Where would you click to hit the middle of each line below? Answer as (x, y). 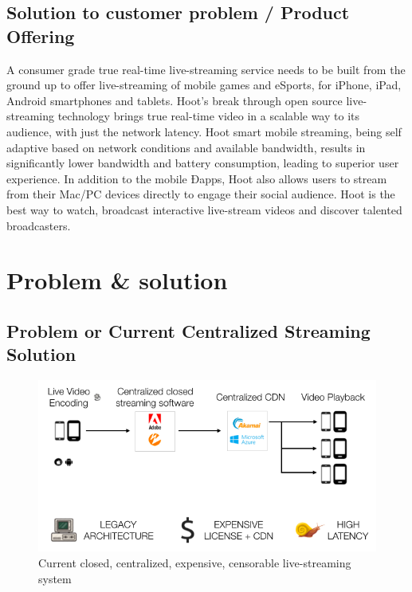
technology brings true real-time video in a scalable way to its (208, 116)
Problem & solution (117, 280)
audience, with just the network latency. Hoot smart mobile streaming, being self (204, 131)
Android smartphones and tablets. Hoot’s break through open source (175, 100)
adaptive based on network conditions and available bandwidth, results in (186, 147)
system (55, 578)
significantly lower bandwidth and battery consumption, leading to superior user (203, 163)
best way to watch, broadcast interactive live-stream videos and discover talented (204, 209)
